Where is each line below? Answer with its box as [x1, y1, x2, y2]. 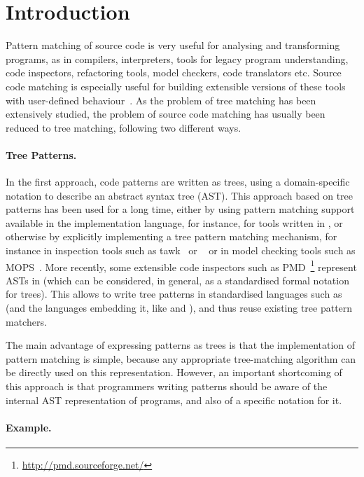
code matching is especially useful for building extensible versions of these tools [6, 78, 346, 93]
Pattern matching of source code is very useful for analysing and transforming [6, 38, 340, 53]
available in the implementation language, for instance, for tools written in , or [6, 215, 343, 230]
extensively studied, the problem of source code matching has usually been [6, 106, 325, 121]
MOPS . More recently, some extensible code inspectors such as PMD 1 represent [6, 257, 357, 274]
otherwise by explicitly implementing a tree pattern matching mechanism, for [6, 229, 337, 244]
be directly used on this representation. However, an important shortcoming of [6, 365, 342, 380]
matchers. [6, 314, 47, 329]
